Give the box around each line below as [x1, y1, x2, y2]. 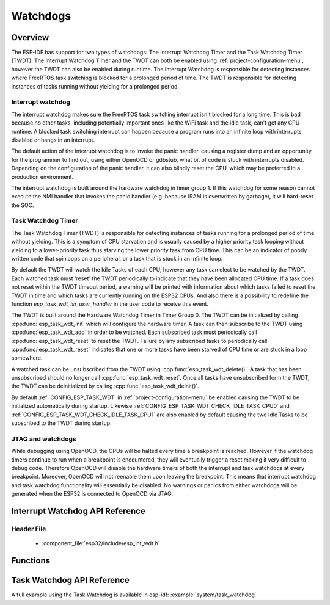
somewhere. [11, 354, 43, 361]
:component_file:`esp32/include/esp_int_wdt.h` [42, 540, 160, 547]
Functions [11, 556, 51, 566]
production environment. [11, 173, 73, 180]
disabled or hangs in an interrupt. [11, 136, 95, 143]
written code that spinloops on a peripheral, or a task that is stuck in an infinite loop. [11, 255, 223, 262]
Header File [11, 524, 46, 533]
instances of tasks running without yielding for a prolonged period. [11, 82, 180, 90]
